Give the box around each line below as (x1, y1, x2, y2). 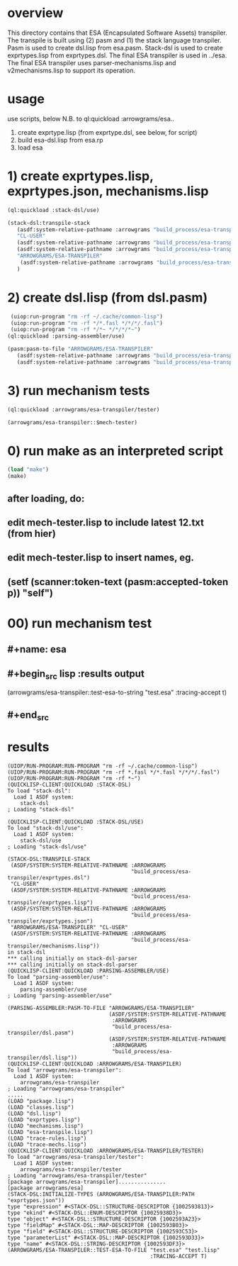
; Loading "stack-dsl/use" (7, 843, 87, 850)
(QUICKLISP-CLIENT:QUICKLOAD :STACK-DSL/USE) (7, 818, 144, 826)
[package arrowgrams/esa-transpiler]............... (7, 1178, 166, 1185)
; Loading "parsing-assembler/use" (7, 992, 113, 999)
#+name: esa (7, 643, 67, 655)
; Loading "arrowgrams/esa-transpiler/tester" (7, 1172, 147, 1179)
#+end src (7, 709, 50, 723)
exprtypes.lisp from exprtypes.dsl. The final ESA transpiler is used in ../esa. (7, 51, 227, 60)
